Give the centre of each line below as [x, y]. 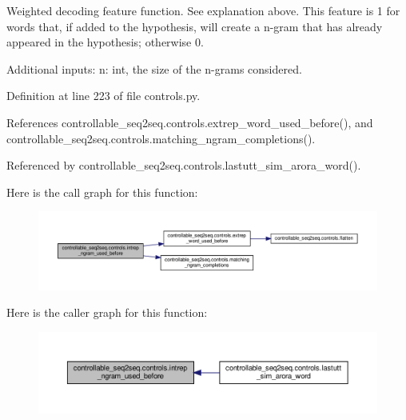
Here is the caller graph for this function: [107, 312]
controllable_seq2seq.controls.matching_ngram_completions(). [161, 138]
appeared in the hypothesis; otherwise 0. [105, 42]
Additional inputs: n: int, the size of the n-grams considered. [154, 68]
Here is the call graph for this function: [102, 192]
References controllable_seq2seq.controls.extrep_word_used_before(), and [190, 122]
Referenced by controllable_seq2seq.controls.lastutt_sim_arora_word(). [184, 165]
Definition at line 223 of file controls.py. [103, 96]
